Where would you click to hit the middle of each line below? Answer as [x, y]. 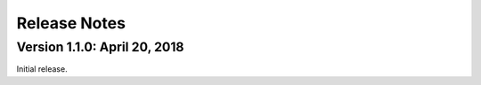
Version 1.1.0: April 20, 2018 [100, 47]
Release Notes [71, 23]
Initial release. [42, 69]
